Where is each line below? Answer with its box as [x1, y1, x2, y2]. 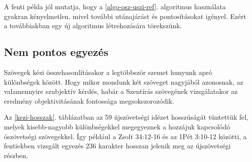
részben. [4, 150, 28, 160]
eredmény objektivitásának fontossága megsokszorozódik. [4, 95, 174, 106]
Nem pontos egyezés [4, 44, 108, 59]
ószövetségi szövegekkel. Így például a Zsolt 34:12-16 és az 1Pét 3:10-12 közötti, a [4, 131, 247, 141]
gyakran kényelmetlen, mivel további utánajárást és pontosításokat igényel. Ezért [4, 11, 247, 21]
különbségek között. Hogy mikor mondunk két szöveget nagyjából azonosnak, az [4, 76, 243, 87]
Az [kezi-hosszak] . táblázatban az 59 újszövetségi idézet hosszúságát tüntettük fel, [4, 112, 249, 122]
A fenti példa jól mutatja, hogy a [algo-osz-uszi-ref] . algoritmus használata [4, 1, 226, 11]
